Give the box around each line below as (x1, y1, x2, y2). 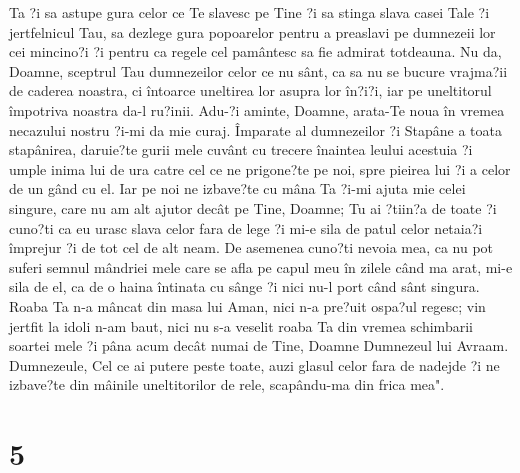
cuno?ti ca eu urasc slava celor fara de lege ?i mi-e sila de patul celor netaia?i (9, 217, 483, 238)
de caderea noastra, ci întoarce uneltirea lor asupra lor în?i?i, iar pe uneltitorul (9, 80, 492, 101)
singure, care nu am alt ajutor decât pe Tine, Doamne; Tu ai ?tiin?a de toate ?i (9, 197, 497, 218)
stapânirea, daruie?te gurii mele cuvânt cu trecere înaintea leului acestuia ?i (9, 139, 473, 160)
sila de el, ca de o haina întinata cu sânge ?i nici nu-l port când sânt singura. (9, 276, 480, 297)
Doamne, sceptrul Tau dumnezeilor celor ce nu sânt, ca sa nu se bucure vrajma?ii (9, 60, 508, 81)
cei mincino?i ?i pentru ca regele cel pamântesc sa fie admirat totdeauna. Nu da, (9, 41, 502, 62)
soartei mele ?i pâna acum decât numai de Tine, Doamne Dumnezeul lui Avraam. (9, 335, 509, 356)
